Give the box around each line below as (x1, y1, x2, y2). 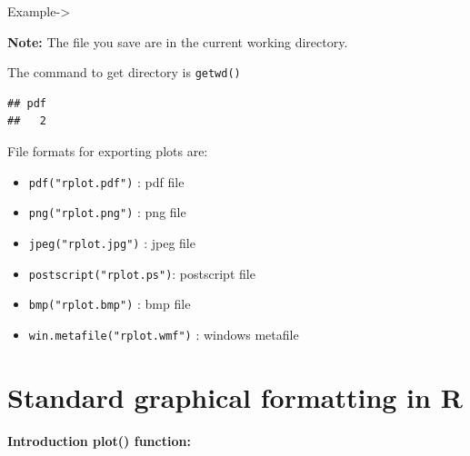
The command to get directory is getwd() (7, 63, 241, 82)
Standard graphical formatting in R (7, 378, 463, 415)
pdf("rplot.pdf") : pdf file (28, 172, 185, 191)
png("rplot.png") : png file (28, 203, 186, 222)
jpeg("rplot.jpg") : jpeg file (28, 233, 195, 252)
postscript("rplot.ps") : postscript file (28, 263, 255, 283)
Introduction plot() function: (7, 431, 191, 450)
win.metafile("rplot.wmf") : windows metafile (28, 324, 299, 343)
